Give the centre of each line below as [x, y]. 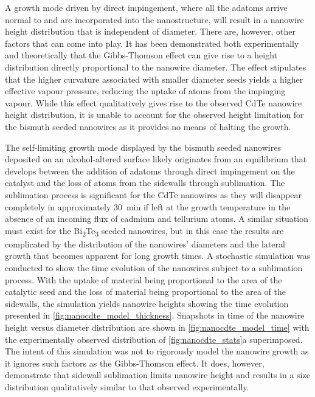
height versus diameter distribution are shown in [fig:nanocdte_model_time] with [157, 327]
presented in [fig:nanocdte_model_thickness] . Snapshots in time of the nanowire [155, 315]
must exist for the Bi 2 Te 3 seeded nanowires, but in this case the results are [144, 231]
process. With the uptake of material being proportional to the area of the [144, 279]
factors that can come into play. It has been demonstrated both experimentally [152, 43]
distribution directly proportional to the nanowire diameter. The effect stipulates [156, 67]
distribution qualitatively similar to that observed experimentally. [127, 386]
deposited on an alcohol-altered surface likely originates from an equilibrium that [156, 159]
